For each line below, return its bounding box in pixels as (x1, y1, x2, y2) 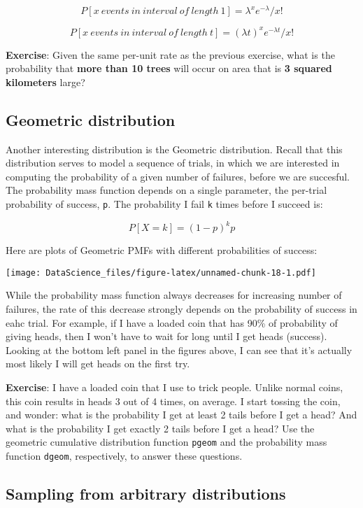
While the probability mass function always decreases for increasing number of (6, 288, 342, 302)
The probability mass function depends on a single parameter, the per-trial (6, 183, 327, 197)
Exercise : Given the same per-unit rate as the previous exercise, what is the (6, 47, 335, 62)
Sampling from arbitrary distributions (6, 482, 286, 504)
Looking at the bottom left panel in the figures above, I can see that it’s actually (6, 342, 353, 357)
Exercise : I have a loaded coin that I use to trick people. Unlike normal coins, (6, 379, 343, 394)
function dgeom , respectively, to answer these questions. (6, 448, 243, 463)
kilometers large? (6, 74, 85, 89)
